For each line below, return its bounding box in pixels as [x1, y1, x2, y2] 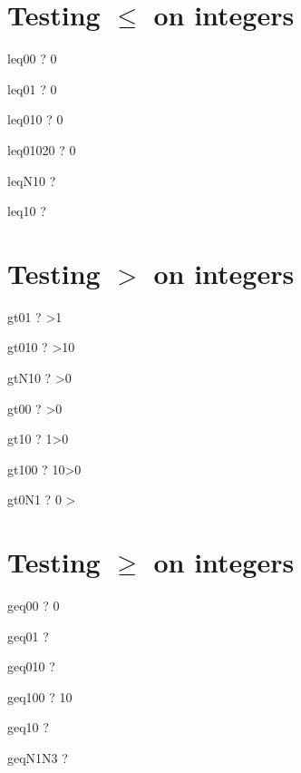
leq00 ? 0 [7, 49, 57, 68]
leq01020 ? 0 [7, 140, 76, 159]
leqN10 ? [7, 171, 56, 190]
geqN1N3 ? [7, 749, 68, 768]
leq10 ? [7, 201, 46, 220]
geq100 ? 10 [7, 687, 73, 706]
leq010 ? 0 [7, 110, 63, 129]
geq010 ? [7, 657, 55, 676]
